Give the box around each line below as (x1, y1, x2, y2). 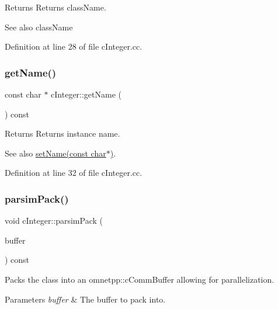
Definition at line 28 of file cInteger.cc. (5, 40, 143, 53)
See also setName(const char (5, 147, 106, 159)
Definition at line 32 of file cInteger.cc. (5, 166, 143, 179)
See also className (5, 20, 73, 33)
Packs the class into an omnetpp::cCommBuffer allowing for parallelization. (5, 273, 274, 285)
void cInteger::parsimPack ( (5, 214, 103, 227)
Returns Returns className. (5, 1, 106, 13)
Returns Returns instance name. (5, 127, 120, 140)
